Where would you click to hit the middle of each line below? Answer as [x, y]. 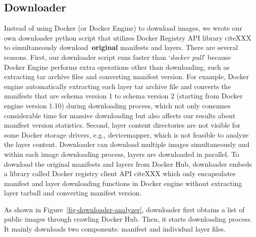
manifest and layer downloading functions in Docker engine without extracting [123, 183]
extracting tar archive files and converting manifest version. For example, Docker [127, 76]
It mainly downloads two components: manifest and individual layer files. [115, 229]
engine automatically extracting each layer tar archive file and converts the [118, 86]
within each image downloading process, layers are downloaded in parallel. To [122, 154]
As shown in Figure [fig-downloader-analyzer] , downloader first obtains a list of [124, 209]
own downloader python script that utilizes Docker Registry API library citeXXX [128, 37]
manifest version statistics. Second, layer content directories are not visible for [122, 125]
